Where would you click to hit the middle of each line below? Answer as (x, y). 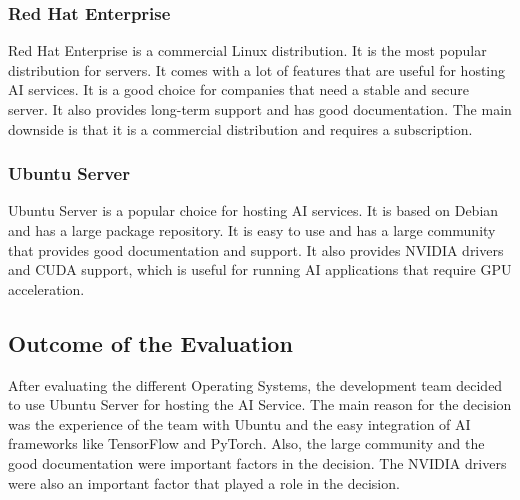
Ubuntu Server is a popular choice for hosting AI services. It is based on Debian (253, 210)
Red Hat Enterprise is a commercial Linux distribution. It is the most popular (247, 50)
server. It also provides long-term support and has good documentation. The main (260, 109)
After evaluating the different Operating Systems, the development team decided (255, 384)
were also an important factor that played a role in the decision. (204, 482)
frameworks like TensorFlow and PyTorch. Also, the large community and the (246, 443)
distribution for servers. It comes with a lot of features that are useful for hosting (257, 69)
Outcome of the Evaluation (150, 342)
